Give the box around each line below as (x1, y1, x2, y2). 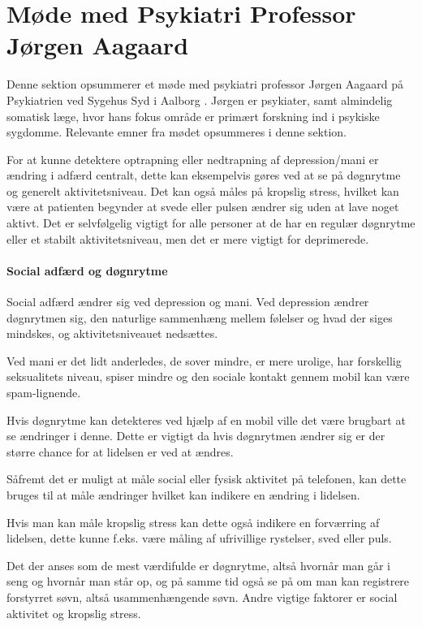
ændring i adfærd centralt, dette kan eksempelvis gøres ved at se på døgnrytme (6, 166, 401, 184)
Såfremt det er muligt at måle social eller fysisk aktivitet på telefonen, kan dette (6, 470, 407, 487)
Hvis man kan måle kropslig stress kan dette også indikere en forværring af (6, 513, 380, 530)
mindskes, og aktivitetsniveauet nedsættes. (6, 325, 218, 342)
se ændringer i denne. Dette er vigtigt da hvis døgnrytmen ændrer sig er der (6, 427, 385, 444)
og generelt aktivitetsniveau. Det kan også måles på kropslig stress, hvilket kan (6, 182, 399, 199)
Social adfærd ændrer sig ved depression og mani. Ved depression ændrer (6, 293, 369, 310)
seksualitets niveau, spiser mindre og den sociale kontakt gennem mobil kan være (6, 368, 410, 385)
